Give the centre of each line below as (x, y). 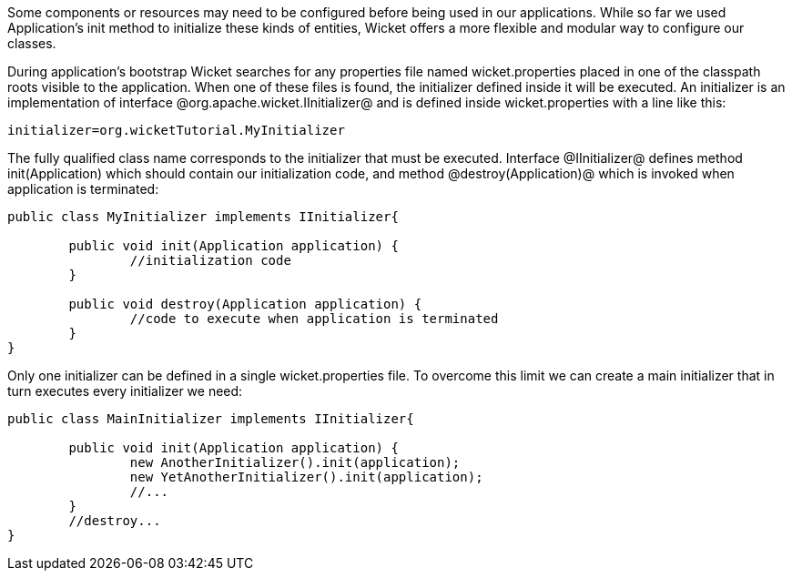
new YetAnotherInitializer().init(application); (306, 477)
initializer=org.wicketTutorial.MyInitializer (176, 130)
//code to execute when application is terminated (314, 319)
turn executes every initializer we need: (125, 391)
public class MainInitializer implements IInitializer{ (211, 419)
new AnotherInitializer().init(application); (295, 462)
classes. (32, 43)
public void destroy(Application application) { (245, 304)
